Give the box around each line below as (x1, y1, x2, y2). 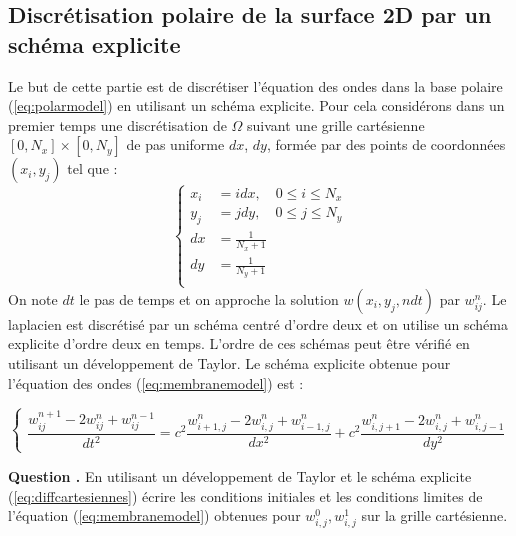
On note (8, 288, 58, 309)
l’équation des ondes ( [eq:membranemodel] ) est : (8, 372, 304, 393)
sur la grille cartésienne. (361, 505, 508, 526)
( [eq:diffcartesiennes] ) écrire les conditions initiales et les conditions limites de (8, 485, 483, 506)
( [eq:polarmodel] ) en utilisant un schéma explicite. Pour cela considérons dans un (8, 95, 505, 116)
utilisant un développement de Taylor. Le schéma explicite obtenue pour (8, 352, 451, 373)
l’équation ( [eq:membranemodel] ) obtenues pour (8, 505, 301, 526)
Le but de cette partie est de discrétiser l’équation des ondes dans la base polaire (8, 75, 503, 96)
